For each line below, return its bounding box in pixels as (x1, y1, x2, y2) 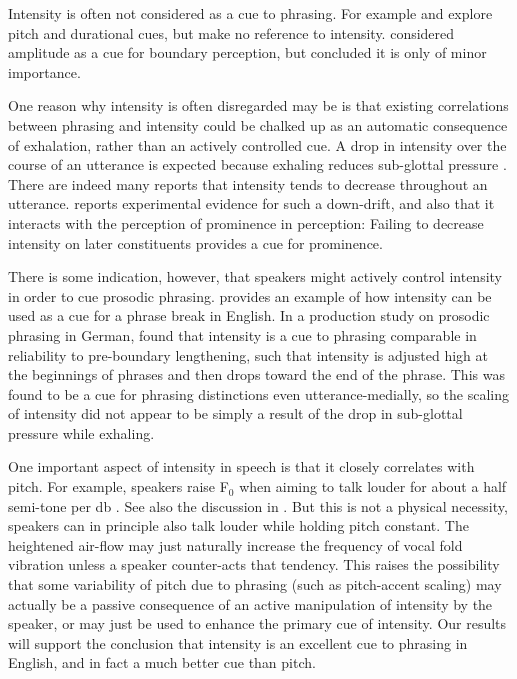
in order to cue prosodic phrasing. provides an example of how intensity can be (8, 285, 492, 306)
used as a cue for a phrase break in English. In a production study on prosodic (8, 305, 490, 326)
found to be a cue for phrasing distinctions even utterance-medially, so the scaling (8, 383, 510, 404)
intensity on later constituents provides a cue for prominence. (8, 232, 383, 253)
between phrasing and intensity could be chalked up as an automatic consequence (8, 114, 508, 135)
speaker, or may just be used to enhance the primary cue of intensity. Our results (8, 613, 507, 634)
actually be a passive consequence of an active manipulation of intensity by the (8, 593, 493, 614)
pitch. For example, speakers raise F (8, 476, 229, 497)
